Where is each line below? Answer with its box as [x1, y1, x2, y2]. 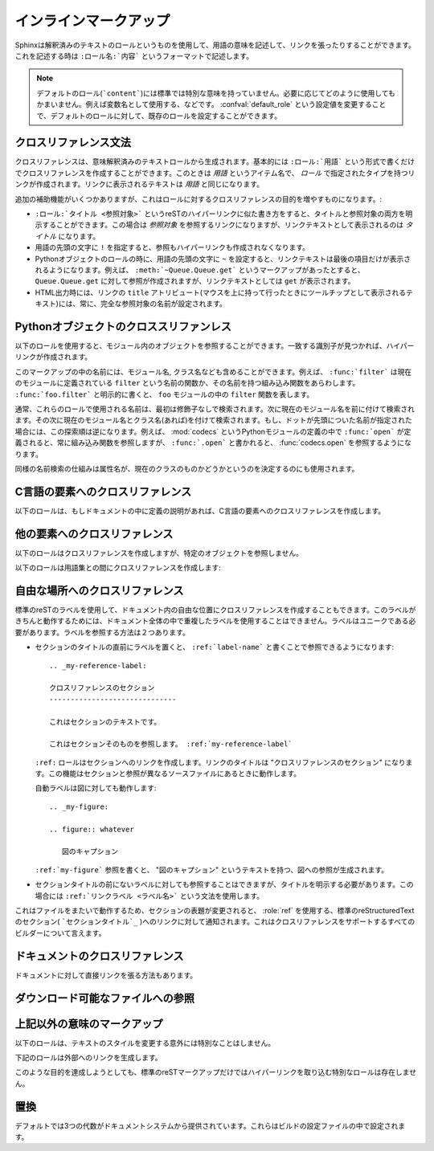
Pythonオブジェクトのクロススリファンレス [14, 320, 232, 333]
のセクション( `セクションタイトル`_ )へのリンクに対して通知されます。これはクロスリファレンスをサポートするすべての [14, 916, 416, 927]
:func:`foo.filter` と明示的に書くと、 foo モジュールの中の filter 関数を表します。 [14, 390, 314, 399]
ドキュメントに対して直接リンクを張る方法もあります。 [14, 970, 198, 980]
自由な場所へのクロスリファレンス [14, 583, 184, 598]
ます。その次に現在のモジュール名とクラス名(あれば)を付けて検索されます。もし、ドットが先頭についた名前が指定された [14, 415, 413, 425]
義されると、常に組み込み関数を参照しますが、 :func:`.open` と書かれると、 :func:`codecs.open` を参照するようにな [14, 438, 411, 447]
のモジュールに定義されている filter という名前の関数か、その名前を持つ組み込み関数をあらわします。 [14, 378, 360, 388]
